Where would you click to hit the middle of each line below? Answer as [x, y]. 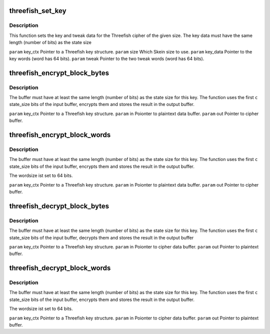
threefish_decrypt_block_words [60, 268]
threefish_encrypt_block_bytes [59, 73]
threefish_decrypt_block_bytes [59, 206]
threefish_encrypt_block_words [60, 135]
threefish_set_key [38, 11]
